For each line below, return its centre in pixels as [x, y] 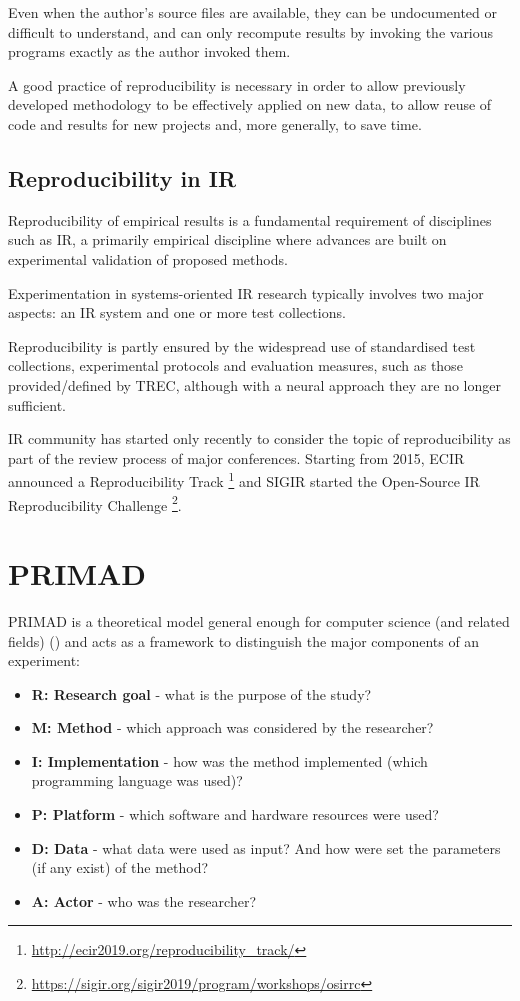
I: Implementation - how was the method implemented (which [229, 760]
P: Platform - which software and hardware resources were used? [235, 814]
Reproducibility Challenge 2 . [95, 503]
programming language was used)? [137, 780]
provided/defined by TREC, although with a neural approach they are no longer [254, 384]
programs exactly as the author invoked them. [149, 51]
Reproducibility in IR [122, 177]
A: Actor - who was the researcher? [143, 900]
